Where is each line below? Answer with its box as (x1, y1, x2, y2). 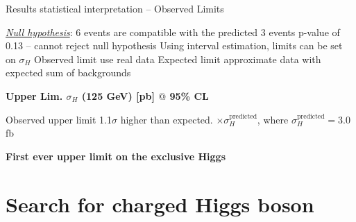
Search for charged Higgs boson (6, 189, 314, 218)
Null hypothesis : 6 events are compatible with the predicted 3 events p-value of (6, 24, 340, 39)
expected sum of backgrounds (6, 65, 131, 80)
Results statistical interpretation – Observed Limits (6, 1, 224, 15)
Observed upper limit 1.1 (6, 112, 112, 126)
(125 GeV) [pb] (81, 88, 155, 103)
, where (257, 112, 289, 126)
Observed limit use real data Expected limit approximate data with (34, 51, 321, 66)
